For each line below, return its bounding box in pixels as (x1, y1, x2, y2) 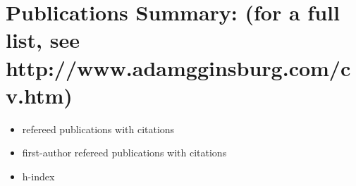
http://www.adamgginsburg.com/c (6, 53, 351, 82)
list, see (6, 25, 80, 54)
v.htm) (6, 80, 73, 109)
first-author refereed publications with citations (22, 145, 227, 160)
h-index (22, 168, 55, 183)
